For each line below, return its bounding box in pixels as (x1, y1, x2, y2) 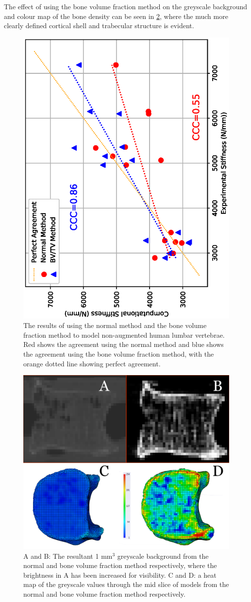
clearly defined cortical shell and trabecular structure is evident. (4, 20, 194, 31)
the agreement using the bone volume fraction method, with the (23, 349, 214, 359)
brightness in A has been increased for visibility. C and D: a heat (23, 569, 217, 580)
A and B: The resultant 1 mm (23, 550, 113, 561)
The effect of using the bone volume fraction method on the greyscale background (4, 1, 248, 11)
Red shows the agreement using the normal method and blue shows (23, 339, 224, 349)
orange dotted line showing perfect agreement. (23, 358, 161, 368)
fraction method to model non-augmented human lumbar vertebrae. (23, 329, 225, 340)
